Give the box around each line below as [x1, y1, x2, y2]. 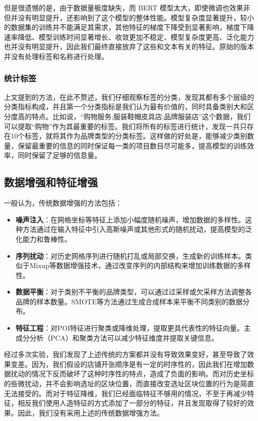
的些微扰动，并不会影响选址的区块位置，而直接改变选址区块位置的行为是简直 [4, 378, 254, 389]
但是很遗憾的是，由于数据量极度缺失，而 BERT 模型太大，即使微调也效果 [4, 2, 244, 12]
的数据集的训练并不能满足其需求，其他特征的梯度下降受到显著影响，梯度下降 [4, 22, 254, 32]
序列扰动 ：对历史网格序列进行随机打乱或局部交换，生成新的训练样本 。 [15, 250, 245, 261]
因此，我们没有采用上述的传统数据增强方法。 [17, 407, 164, 418]
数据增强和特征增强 [4, 174, 98, 190]
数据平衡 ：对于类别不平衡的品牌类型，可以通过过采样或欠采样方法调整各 [15, 286, 252, 297]
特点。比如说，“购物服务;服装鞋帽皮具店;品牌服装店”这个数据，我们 [31, 111, 251, 121]
